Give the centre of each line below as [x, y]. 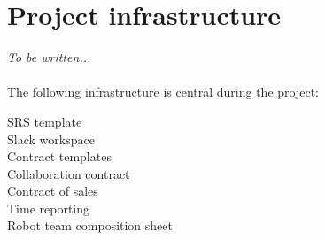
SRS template [45, 121]
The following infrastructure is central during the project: [163, 92]
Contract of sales [53, 191]
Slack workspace [51, 139]
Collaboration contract [69, 173]
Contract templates [59, 156]
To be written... [49, 57]
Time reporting [49, 208]
